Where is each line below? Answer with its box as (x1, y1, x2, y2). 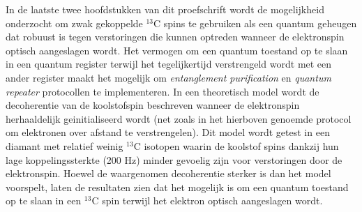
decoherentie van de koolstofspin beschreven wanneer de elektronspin (6, 98, 300, 112)
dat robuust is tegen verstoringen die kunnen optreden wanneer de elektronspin (6, 29, 345, 44)
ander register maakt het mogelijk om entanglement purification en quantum (6, 70, 331, 84)
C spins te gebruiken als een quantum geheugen (153, 15, 357, 30)
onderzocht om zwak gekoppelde (6, 15, 143, 30)
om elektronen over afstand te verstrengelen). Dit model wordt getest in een (6, 125, 330, 139)
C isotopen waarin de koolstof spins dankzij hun (133, 138, 339, 153)
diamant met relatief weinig (6, 138, 123, 153)
